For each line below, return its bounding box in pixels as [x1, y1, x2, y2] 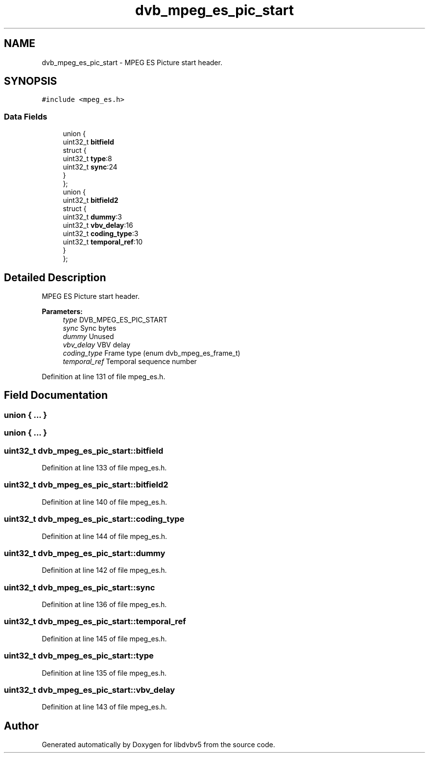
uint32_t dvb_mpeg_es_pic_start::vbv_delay [4, 684, 175, 695]
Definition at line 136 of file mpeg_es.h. [42, 600, 167, 609]
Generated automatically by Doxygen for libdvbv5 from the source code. [42, 740, 275, 749]
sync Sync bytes [63, 324, 117, 333]
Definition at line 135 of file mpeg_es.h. [42, 668, 167, 677]
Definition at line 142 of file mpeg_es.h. [42, 566, 167, 575]
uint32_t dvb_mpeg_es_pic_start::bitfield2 [4, 480, 168, 490]
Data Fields [4, 111, 48, 122]
